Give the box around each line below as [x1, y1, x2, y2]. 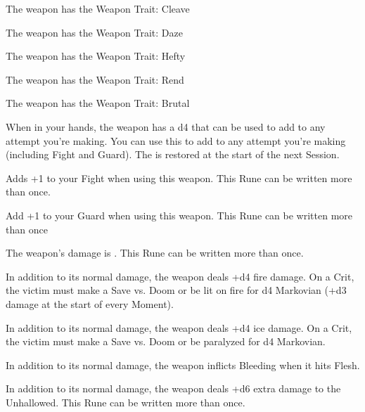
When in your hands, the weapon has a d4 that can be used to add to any [6, 119, 326, 134]
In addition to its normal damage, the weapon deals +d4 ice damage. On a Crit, [6, 320, 352, 335]
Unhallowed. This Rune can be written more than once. [6, 394, 245, 409]
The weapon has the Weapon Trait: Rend [6, 72, 184, 86]
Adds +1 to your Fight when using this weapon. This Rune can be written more [6, 170, 352, 185]
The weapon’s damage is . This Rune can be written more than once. [6, 245, 304, 260]
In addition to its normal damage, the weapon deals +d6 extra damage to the [6, 381, 341, 396]
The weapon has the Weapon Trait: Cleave [6, 1, 190, 15]
